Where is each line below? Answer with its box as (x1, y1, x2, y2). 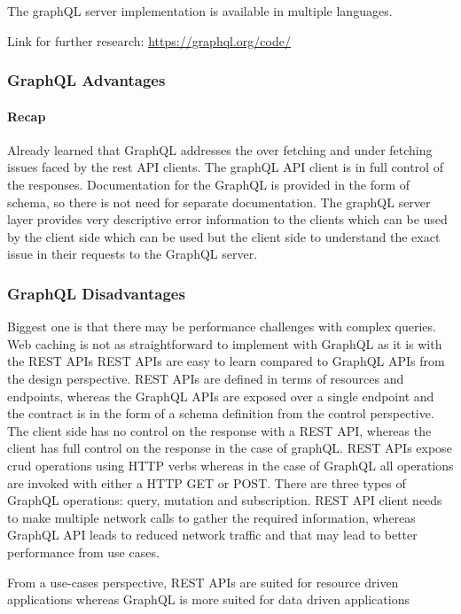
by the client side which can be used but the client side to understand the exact (7, 227, 441, 245)
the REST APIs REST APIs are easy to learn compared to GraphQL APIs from (7, 352, 445, 370)
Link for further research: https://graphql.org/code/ (7, 31, 291, 50)
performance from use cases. (7, 542, 160, 561)
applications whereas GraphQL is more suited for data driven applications (7, 590, 410, 609)
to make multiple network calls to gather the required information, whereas (7, 508, 416, 526)
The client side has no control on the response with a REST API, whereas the (7, 421, 432, 439)
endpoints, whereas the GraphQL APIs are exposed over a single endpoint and (7, 386, 434, 405)
